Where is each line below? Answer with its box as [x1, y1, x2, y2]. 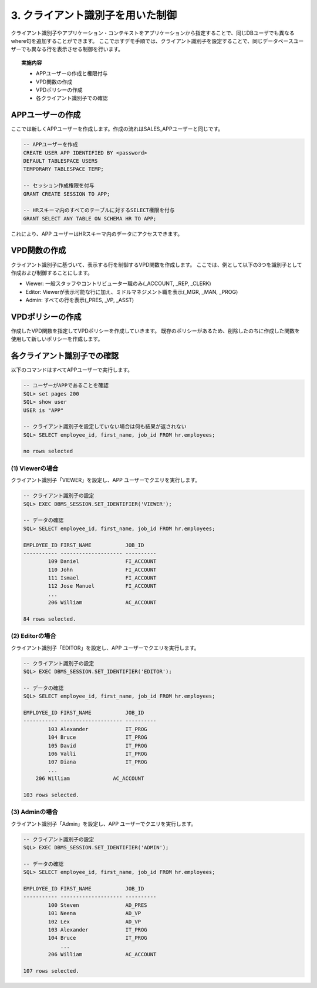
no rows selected [23, 448, 73, 455]
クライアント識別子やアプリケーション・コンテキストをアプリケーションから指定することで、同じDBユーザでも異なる [11, 29, 295, 36]
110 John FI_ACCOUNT [48, 566, 157, 573]
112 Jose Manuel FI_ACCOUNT [48, 582, 157, 590]
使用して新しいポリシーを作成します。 [11, 336, 103, 343]
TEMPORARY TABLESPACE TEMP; [23, 166, 104, 173]
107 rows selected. [23, 967, 79, 974]
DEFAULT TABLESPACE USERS [23, 158, 98, 164]
